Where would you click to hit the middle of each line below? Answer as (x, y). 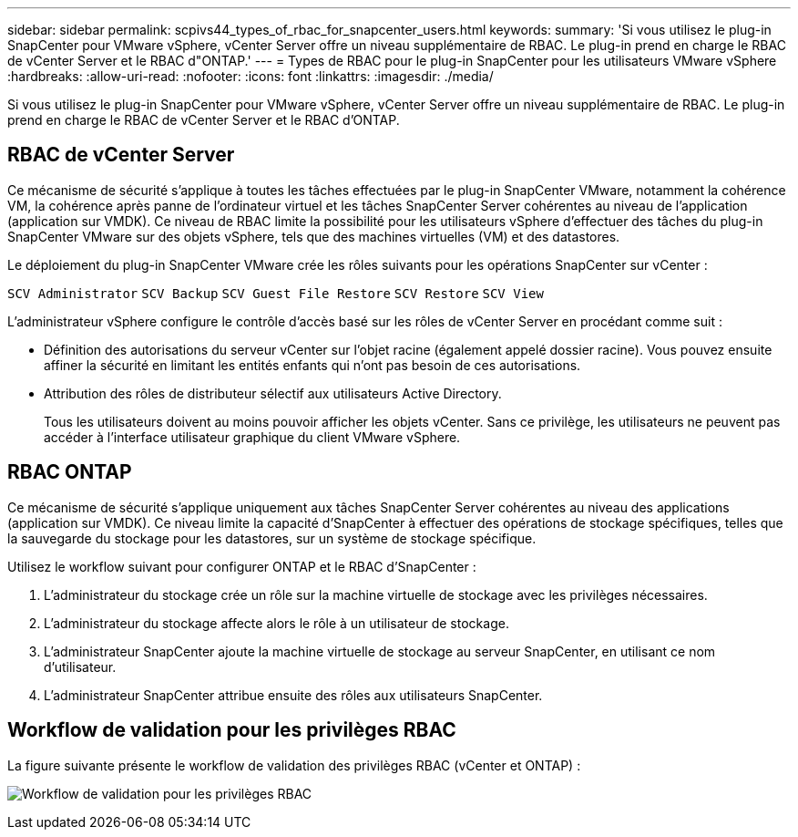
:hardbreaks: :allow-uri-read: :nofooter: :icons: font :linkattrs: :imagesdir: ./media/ (251, 76)
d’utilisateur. (80, 666)
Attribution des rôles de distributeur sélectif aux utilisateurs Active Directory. (273, 393)
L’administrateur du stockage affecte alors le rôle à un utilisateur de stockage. (276, 623)
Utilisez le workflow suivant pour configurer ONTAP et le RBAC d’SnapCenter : (242, 566)
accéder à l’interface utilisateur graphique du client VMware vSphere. (252, 437)
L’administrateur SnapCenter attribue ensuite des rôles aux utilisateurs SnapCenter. (293, 695)
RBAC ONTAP (70, 472)
